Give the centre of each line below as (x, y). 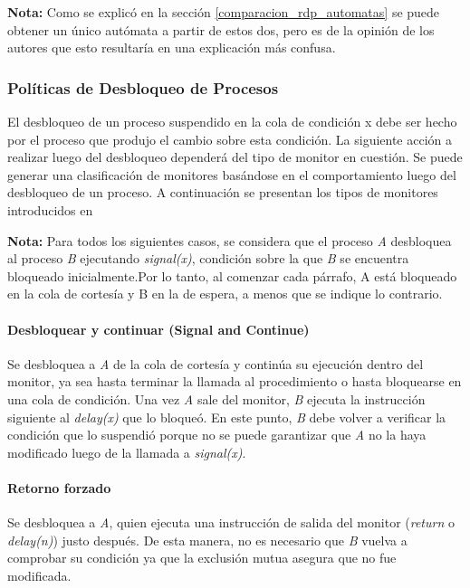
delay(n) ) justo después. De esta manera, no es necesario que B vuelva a (207, 540)
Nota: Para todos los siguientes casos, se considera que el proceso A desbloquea (230, 240)
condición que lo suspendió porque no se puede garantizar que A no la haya (217, 435)
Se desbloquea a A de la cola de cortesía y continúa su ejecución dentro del (216, 363)
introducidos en (50, 209)
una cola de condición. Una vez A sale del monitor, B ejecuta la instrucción (216, 398)
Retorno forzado (59, 487)
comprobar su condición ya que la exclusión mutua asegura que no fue (202, 558)
